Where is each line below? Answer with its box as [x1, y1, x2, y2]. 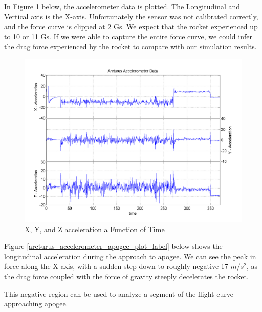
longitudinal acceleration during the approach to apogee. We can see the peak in [4, 251, 256, 261]
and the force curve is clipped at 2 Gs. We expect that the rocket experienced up [4, 21, 258, 32]
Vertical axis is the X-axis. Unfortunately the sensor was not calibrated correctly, [4, 11, 258, 22]
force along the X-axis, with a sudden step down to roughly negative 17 [4, 261, 228, 272]
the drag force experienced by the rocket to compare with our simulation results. [4, 41, 257, 52]
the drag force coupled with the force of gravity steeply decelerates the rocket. [4, 271, 249, 281]
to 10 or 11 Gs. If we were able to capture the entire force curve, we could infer [4, 31, 252, 41]
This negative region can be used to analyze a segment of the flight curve [4, 288, 233, 299]
